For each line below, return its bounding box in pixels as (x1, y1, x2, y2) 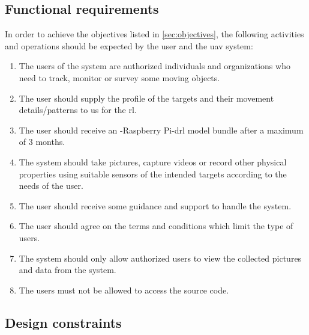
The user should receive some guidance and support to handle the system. (19, 199, 292, 212)
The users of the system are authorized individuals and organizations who (19, 60, 290, 72)
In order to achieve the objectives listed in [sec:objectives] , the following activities (5, 28, 304, 40)
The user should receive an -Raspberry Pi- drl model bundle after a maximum (19, 123, 304, 136)
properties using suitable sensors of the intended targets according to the (19, 167, 287, 180)
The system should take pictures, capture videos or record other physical (19, 155, 287, 168)
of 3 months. (19, 135, 65, 148)
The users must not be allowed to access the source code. (19, 283, 229, 296)
